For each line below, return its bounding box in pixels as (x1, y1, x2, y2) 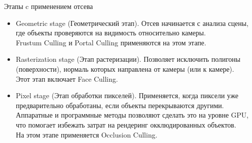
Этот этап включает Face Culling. (15, 73, 118, 84)
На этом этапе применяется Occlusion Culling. (15, 129, 157, 140)
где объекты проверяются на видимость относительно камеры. (15, 27, 206, 38)
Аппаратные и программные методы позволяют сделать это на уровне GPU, (15, 110, 248, 120)
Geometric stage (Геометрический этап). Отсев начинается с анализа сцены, (15, 17, 248, 28)
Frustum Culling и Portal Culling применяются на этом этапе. (15, 37, 206, 47)
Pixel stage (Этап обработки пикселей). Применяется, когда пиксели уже (15, 90, 238, 101)
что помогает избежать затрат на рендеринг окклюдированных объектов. (15, 119, 236, 130)
